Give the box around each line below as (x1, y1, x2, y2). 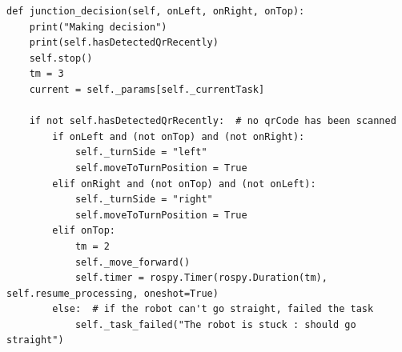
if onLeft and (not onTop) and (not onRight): (52, 130, 305, 142)
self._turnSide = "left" (74, 146, 207, 158)
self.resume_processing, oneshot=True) (6, 287, 219, 299)
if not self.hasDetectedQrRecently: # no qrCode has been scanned (29, 115, 396, 127)
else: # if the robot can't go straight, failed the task (52, 303, 374, 315)
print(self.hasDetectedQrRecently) (29, 37, 219, 49)
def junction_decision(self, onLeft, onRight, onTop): (6, 6, 305, 17)
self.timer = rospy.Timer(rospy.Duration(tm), (74, 272, 328, 284)
